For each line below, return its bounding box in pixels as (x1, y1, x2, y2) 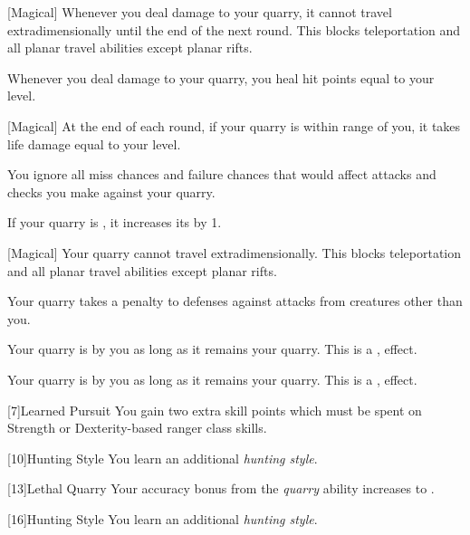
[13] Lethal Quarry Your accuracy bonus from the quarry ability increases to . (7, 479, 435, 498)
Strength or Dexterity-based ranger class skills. (7, 418, 267, 437)
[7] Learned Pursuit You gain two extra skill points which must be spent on (7, 400, 422, 419)
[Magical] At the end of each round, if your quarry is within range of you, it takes (7, 116, 461, 135)
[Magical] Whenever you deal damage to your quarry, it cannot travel (7, 3, 392, 21)
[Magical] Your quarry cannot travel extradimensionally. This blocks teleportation (7, 243, 462, 262)
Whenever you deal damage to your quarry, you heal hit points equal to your (7, 68, 435, 87)
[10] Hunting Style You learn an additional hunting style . (7, 448, 318, 467)
